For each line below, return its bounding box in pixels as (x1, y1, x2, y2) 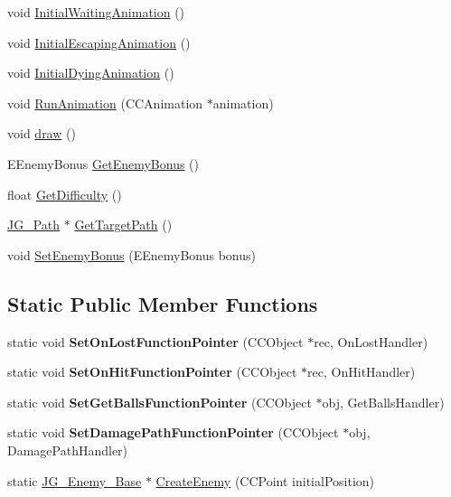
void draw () (7, 124, 76, 143)
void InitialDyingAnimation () (7, 63, 174, 82)
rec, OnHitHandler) (307, 362, 416, 381)
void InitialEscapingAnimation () (7, 33, 191, 52)
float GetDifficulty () (7, 184, 122, 203)
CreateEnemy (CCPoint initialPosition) (155, 471, 375, 490)
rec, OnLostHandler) (314, 332, 428, 351)
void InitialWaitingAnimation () (7, 3, 185, 21)
